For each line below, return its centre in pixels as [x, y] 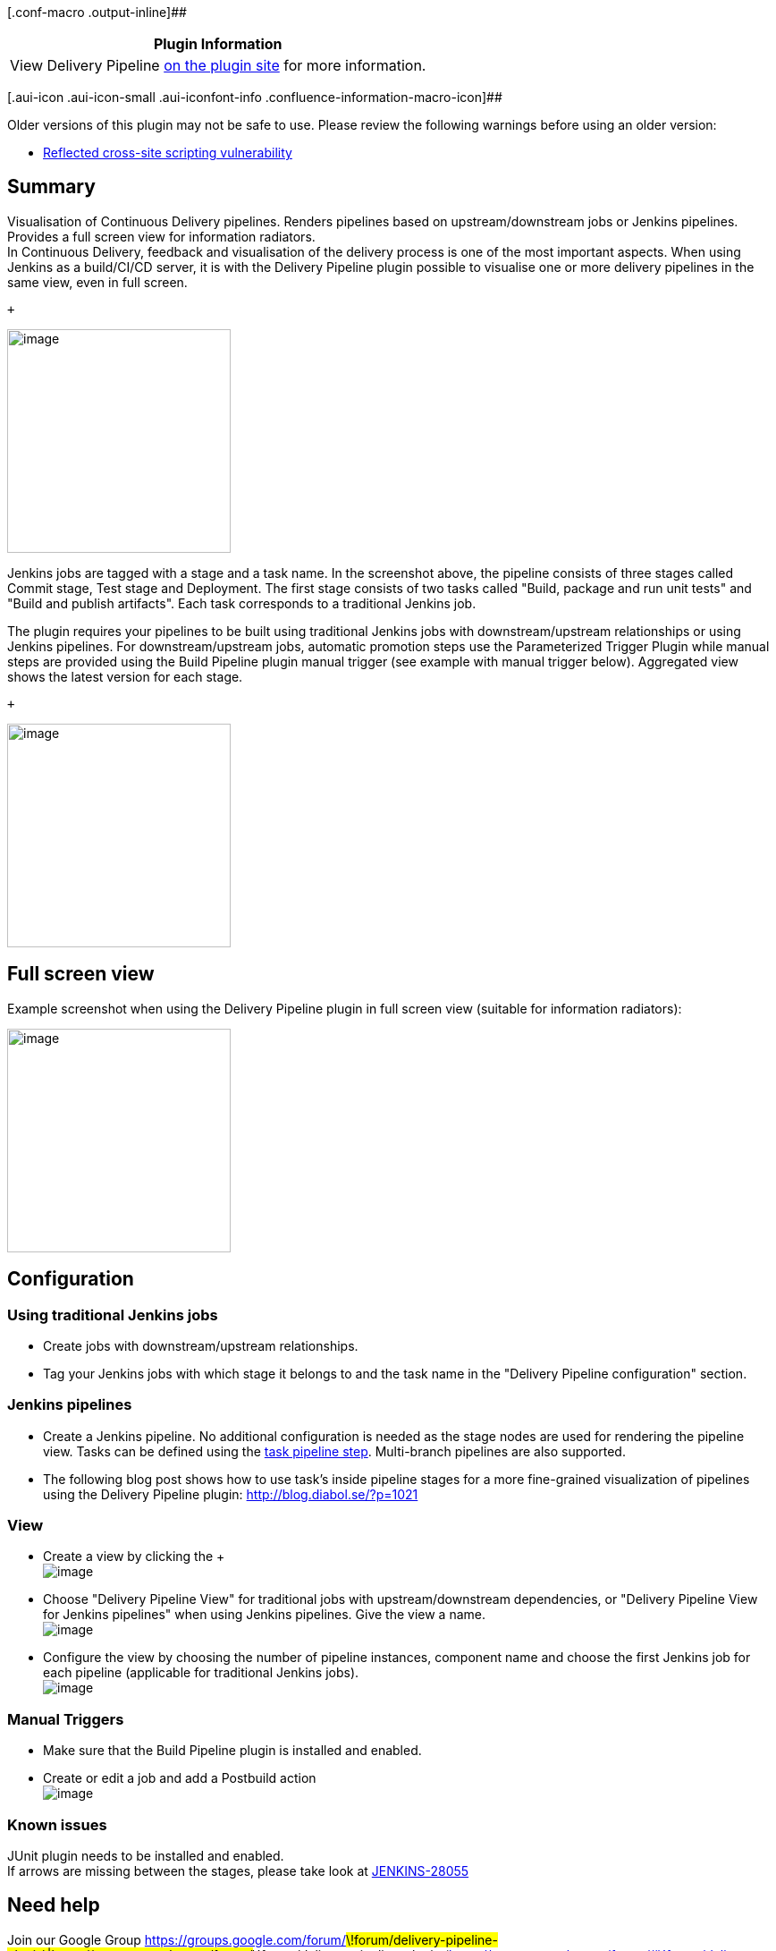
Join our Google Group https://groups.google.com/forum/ [177, 1939]
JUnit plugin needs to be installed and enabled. [146, 1855]
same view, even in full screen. [97, 282]
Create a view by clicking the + [134, 1557]
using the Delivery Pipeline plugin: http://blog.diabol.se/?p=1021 [231, 1494]
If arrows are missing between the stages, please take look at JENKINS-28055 [238, 1870]
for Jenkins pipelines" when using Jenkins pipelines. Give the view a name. [265, 1615]
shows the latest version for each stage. [125, 676]
